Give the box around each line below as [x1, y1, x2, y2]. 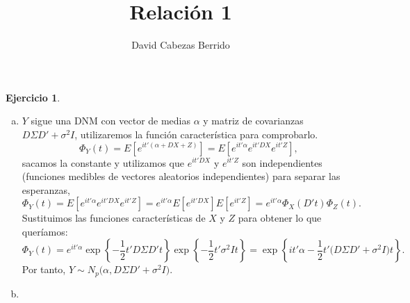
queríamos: [22, 224, 68, 238]
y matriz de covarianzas [203, 113, 304, 128]
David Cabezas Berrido [131, 38, 230, 52]
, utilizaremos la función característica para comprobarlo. [74, 126, 318, 141]
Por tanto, [22, 262, 66, 277]
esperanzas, [22, 182, 70, 197]
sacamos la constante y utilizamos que [22, 155, 185, 170]
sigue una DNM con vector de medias [31, 113, 191, 128]
